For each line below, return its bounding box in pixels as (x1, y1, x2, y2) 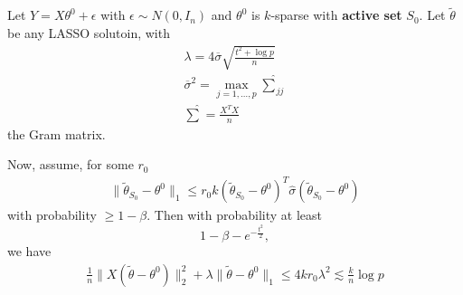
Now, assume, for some (7, 155, 134, 174)
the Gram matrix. (7, 124, 106, 143)
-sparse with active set (270, 5, 402, 24)
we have (7, 242, 52, 261)
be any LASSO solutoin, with (7, 23, 170, 42)
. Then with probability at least (146, 205, 323, 224)
